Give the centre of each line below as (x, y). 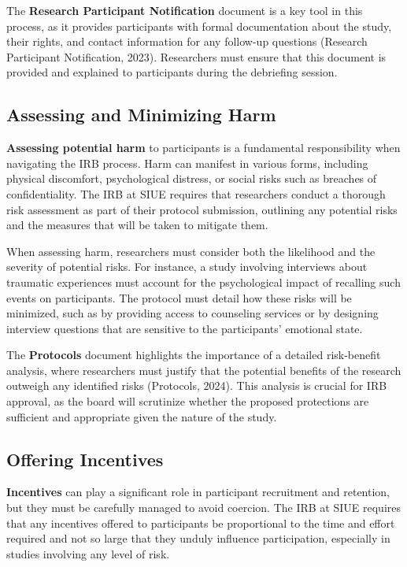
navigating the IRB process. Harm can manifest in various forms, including (187, 163)
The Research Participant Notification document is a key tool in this (185, 10)
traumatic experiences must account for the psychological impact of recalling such (203, 282)
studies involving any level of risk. (88, 553)
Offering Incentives (85, 459)
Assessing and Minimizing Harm (141, 115)
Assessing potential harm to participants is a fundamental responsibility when (203, 148)
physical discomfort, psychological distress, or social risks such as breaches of (192, 178)
